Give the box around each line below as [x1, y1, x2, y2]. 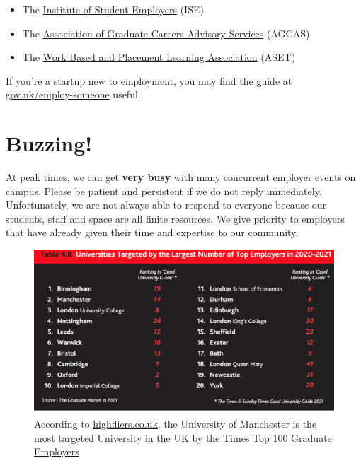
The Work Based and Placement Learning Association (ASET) [22, 49, 296, 64]
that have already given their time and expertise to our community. [6, 225, 299, 240]
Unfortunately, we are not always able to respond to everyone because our [6, 197, 327, 212]
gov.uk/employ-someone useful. [6, 87, 141, 102]
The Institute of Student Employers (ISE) [22, 2, 204, 16]
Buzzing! [6, 129, 93, 158]
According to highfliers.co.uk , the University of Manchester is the [34, 416, 317, 430]
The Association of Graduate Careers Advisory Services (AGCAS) [22, 25, 310, 40]
